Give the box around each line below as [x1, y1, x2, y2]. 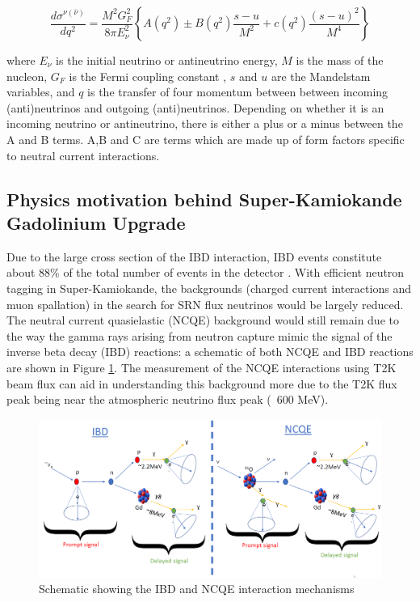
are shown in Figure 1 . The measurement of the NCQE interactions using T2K [6, 358, 397, 375]
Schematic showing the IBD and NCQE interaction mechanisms [39, 580, 355, 597]
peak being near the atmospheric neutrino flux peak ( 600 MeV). [6, 391, 329, 408]
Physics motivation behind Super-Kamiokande [6, 186, 402, 211]
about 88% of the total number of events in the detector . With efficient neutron [6, 264, 405, 281]
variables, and [6, 83, 75, 100]
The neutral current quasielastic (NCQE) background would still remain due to [6, 312, 399, 329]
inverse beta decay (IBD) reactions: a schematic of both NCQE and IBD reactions [6, 343, 414, 360]
